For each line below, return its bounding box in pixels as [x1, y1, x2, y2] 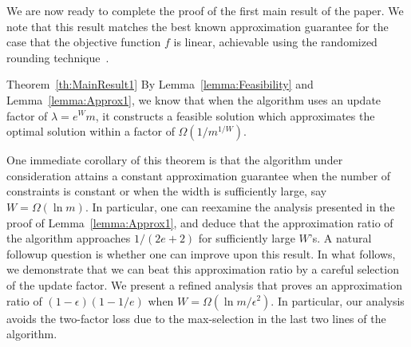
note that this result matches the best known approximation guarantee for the [6, 18, 389, 34]
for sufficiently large [198, 230, 295, 246]
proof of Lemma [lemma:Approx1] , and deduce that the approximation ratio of [6, 214, 393, 231]
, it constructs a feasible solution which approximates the [95, 107, 375, 124]
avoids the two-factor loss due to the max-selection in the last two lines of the [6, 310, 386, 326]
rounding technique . [6, 49, 109, 65]
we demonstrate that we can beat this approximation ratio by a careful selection [6, 261, 399, 278]
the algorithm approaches [6, 230, 131, 246]
